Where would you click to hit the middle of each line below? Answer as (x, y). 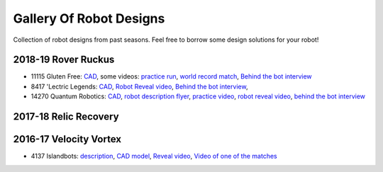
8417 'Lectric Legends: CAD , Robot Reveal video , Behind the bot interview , (139, 86)
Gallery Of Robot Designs (89, 18)
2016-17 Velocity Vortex (67, 139)
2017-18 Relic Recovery (66, 117)
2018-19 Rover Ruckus (64, 60)
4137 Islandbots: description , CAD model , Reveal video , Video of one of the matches (154, 156)
